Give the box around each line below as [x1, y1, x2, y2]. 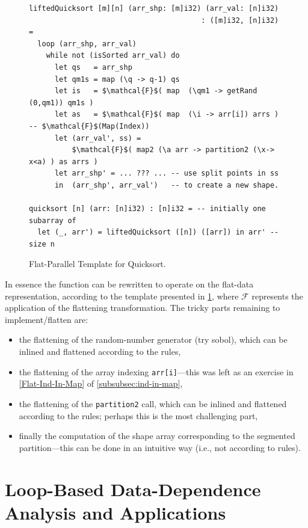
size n [29, 239, 55, 248]
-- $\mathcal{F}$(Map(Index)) [29, 121, 150, 130]
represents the [251, 289, 303, 302]
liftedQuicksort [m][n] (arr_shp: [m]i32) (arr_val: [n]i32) [29, 4, 279, 13]
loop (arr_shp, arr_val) [37, 39, 137, 48]
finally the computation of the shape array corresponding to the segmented [19, 429, 295, 442]
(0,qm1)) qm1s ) [29, 98, 94, 107]
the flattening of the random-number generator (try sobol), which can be [19, 333, 288, 346]
